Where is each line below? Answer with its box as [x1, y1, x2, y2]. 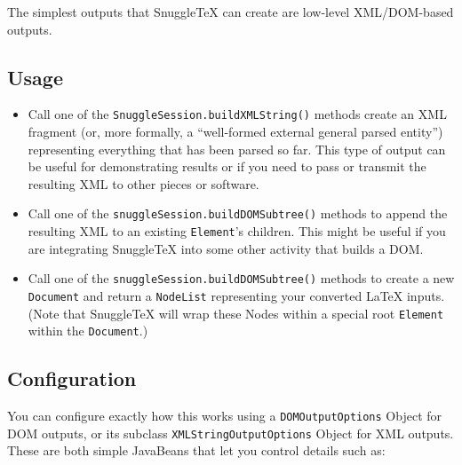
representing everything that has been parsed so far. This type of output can [28, 139, 446, 158]
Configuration [7, 365, 137, 392]
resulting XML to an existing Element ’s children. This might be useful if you [28, 222, 446, 240]
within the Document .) [28, 321, 148, 340]
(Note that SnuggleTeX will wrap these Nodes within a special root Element [28, 303, 444, 322]
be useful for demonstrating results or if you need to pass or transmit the [28, 157, 426, 176]
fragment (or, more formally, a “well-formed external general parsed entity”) [28, 122, 443, 141]
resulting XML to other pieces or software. [28, 174, 259, 193]
